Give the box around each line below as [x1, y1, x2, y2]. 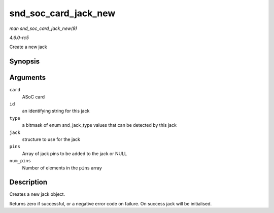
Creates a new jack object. [9, 191, 65, 197]
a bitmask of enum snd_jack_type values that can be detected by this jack [22, 122, 177, 128]
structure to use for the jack [22, 136, 81, 142]
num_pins [9, 158, 31, 164]
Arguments [9, 74, 46, 82]
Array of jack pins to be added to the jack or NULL [22, 150, 127, 157]
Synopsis [9, 57, 40, 66]
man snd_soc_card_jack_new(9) [9, 25, 77, 31]
